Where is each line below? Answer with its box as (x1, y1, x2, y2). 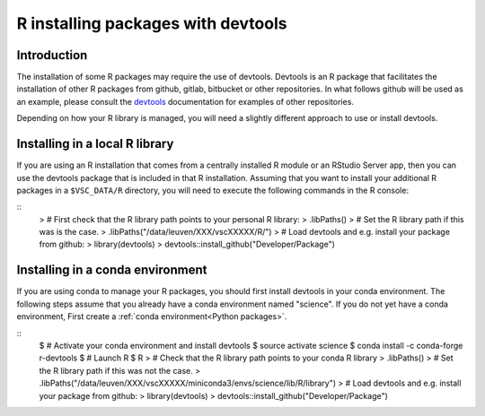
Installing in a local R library (16, 136, 174, 152)
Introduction (16, 48, 88, 63)
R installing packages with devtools (16, 13, 287, 33)
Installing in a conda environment (16, 263, 207, 278)
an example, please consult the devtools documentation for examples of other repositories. (16, 96, 355, 107)
